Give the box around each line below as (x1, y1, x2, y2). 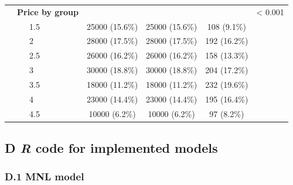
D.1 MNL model (5, 169, 84, 184)
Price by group (17, 5, 79, 18)
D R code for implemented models (5, 139, 218, 157)
